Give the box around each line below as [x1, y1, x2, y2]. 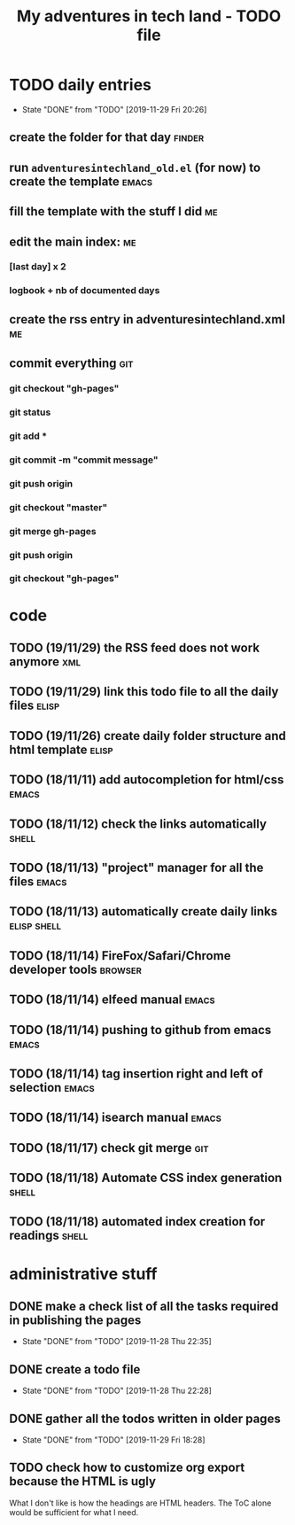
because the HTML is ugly [9, 1474, 157, 1490]
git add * [9, 430, 47, 442]
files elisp [9, 698, 60, 713]
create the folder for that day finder [9, 130, 205, 145]
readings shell [9, 1228, 89, 1243]
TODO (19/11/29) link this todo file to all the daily [9, 684, 279, 699]
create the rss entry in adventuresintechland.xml [9, 312, 286, 327]
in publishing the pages [9, 1313, 142, 1328]
